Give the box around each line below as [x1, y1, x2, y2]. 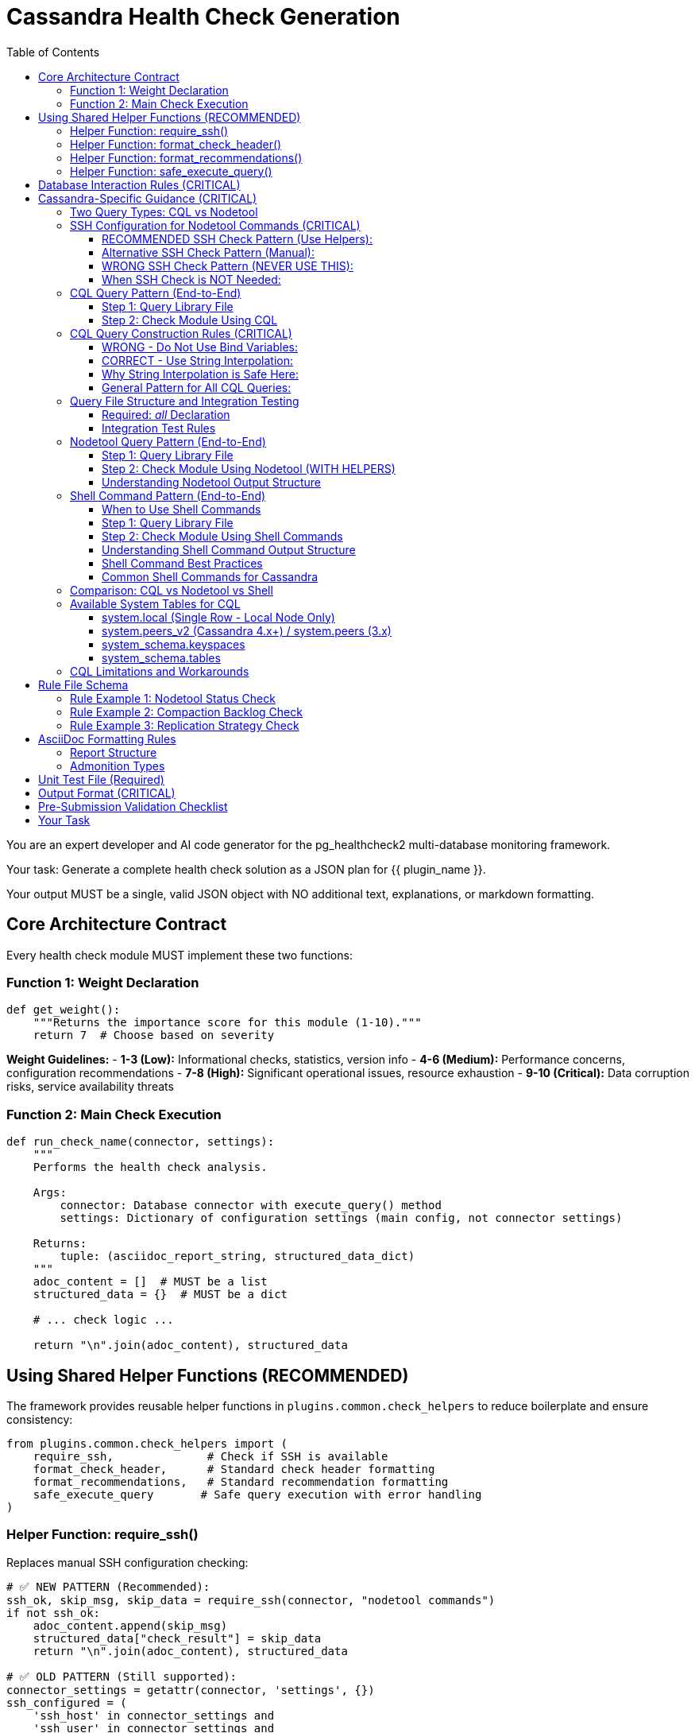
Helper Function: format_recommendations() [70, 150, 303, 165]
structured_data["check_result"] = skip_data [33, 1631, 322, 1645]
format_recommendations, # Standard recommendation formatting [33, 1475, 449, 1488]
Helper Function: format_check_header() [70, 137, 282, 151]
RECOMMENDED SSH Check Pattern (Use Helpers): [102, 231, 373, 246]
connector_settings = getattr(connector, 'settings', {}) [6, 1683, 375, 1696]
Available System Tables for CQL [70, 596, 241, 611]
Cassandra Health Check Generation [6, 3, 400, 30]
